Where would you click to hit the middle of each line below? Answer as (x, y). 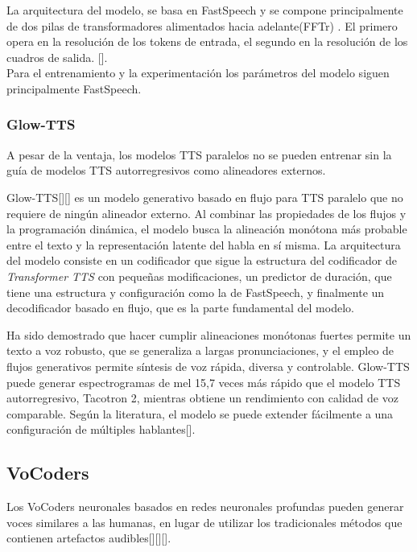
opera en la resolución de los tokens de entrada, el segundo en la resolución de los (207, 41)
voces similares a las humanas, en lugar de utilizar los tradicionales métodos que (204, 522)
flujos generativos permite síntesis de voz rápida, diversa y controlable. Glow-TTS (208, 366)
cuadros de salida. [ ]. (57, 57)
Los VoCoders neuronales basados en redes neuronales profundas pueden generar (205, 507)
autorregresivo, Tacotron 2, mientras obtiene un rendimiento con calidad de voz (202, 398)
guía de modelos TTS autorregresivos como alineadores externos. (166, 170)
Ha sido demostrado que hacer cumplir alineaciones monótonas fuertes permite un (209, 334)
